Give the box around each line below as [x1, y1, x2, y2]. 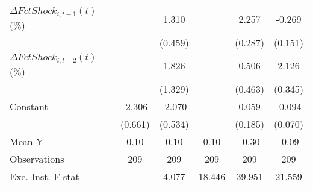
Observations [10, 151, 64, 166]
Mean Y [10, 134, 44, 148]
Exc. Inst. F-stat [10, 169, 79, 183]
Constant [10, 99, 48, 113]
